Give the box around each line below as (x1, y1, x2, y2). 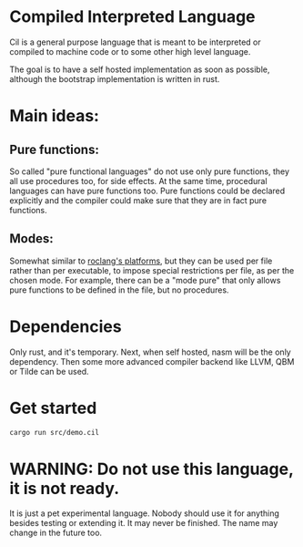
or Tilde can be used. (9, 366, 89, 377)
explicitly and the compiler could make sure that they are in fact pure (9, 194, 267, 206)
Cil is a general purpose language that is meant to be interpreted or (9, 36, 261, 47)
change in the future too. (9, 527, 103, 539)
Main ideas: (9, 106, 100, 127)
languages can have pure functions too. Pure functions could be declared (9, 185, 286, 196)
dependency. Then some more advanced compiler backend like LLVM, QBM (9, 356, 295, 366)
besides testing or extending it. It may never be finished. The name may (9, 518, 278, 529)
